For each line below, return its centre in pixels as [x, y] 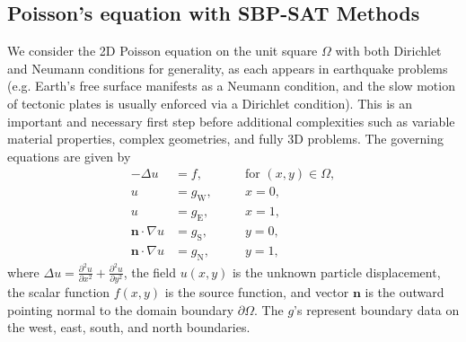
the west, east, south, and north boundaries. [129, 327]
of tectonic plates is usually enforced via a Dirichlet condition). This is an [210, 103]
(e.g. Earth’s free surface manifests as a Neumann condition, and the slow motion [231, 86]
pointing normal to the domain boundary [121, 309]
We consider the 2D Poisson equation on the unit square [163, 51]
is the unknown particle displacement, [336, 272]
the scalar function [59, 292]
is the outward [404, 292]
